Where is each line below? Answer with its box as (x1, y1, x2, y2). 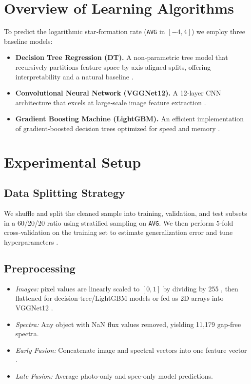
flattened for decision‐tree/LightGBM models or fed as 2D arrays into (15, 293, 224, 303)
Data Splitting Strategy (4, 185, 125, 200)
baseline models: (4, 36, 53, 46)
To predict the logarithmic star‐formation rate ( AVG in (4, 26, 165, 37)
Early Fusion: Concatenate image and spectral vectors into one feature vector (15, 345, 247, 355)
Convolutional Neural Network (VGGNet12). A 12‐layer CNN (15, 88, 221, 98)
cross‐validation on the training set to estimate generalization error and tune (4, 227, 233, 237)
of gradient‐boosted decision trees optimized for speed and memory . (15, 123, 220, 133)
